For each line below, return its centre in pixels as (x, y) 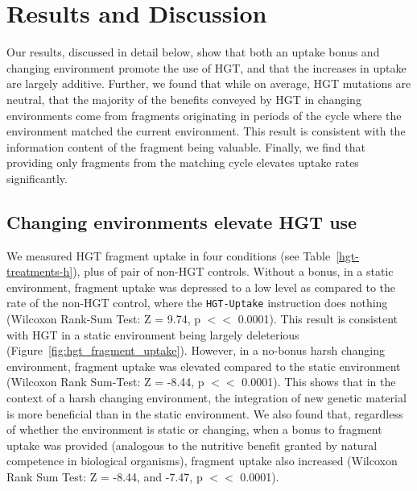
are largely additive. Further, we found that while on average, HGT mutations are (209, 83)
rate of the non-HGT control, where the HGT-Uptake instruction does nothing (197, 303)
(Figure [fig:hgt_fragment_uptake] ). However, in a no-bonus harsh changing (196, 350)
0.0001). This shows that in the (319, 382)
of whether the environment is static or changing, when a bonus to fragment (194, 429)
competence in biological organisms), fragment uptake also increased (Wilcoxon (202, 461)
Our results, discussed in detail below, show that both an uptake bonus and (193, 52)
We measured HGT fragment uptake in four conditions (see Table (169, 255)
